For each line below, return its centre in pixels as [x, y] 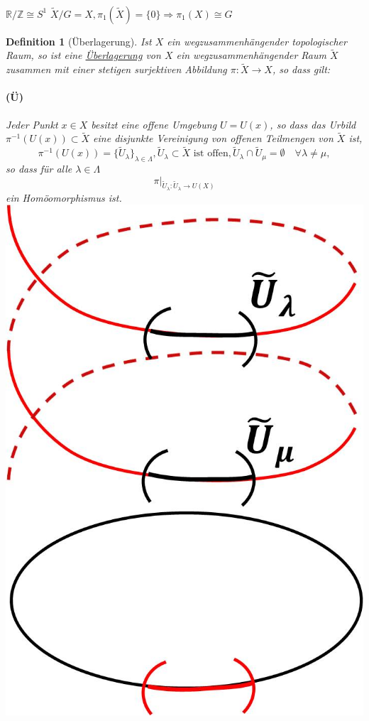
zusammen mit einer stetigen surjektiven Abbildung [116, 69]
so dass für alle [39, 169]
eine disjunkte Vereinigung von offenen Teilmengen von [213, 138]
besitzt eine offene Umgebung [154, 124]
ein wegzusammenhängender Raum [251, 55]
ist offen [211, 154]
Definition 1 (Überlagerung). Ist [79, 41]
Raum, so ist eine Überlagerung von [83, 55]
